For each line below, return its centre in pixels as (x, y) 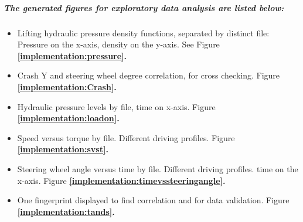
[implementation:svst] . (63, 149)
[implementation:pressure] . (72, 55)
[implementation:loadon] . (68, 118)
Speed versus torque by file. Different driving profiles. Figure (126, 137)
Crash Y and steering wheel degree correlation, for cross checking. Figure (149, 75)
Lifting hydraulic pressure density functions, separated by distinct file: (143, 33)
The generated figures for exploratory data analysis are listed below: (144, 7)
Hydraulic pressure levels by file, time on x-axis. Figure (116, 106)
